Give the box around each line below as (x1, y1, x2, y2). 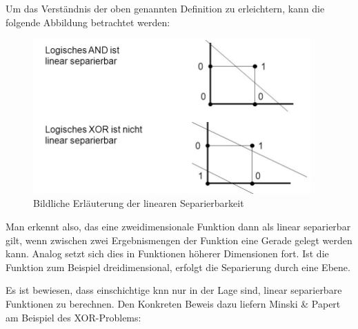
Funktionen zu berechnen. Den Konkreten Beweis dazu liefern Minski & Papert (6, 296, 341, 310)
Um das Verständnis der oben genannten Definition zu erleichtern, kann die (6, 1, 325, 15)
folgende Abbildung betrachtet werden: (6, 14, 170, 29)
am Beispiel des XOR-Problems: (6, 310, 141, 324)
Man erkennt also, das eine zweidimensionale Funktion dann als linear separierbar (6, 219, 351, 234)
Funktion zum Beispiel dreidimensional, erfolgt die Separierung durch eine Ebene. (6, 259, 350, 274)
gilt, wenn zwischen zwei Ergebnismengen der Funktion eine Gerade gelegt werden (6, 232, 352, 247)
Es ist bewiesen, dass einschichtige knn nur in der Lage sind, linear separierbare (6, 283, 342, 297)
